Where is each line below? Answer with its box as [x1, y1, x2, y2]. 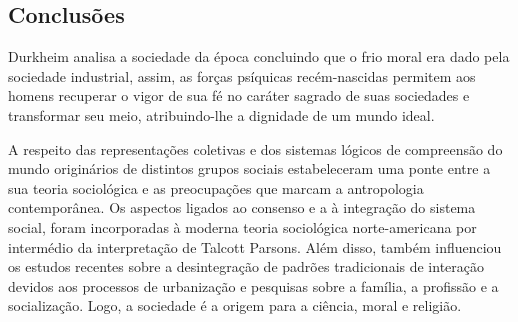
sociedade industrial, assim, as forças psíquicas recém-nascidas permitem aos [8, 65, 476, 86]
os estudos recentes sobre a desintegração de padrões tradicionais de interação [8, 256, 485, 277]
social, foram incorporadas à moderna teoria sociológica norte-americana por [8, 216, 477, 237]
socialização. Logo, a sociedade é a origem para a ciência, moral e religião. [8, 295, 462, 316]
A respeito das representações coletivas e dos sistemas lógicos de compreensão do [8, 138, 503, 159]
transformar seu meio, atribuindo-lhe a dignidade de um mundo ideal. [8, 104, 435, 125]
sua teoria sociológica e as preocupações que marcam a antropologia [8, 177, 424, 198]
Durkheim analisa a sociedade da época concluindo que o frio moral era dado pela [8, 46, 510, 67]
